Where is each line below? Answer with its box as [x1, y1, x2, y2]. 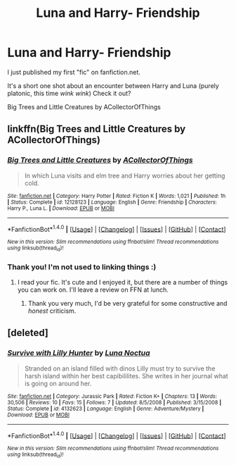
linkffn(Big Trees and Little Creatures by [7, 123, 186, 135]
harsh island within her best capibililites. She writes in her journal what [24, 371, 228, 380]
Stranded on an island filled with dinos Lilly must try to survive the [24, 364, 216, 373]
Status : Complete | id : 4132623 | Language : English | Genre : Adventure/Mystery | [7, 405, 204, 412]
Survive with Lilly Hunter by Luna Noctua [7, 348, 150, 358]
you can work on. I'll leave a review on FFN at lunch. [17, 285, 169, 294]
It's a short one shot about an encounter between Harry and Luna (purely [7, 81, 219, 89]
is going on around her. [24, 379, 92, 387]
